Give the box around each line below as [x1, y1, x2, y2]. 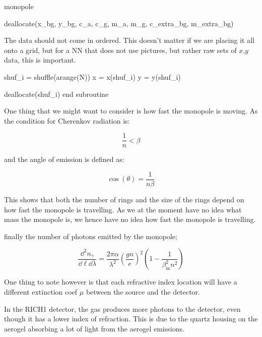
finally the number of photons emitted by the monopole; [4, 231, 177, 241]
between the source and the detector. [86, 287, 200, 297]
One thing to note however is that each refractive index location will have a [4, 276, 237, 287]
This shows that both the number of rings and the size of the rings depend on [4, 194, 244, 205]
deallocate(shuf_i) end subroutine [4, 88, 109, 99]
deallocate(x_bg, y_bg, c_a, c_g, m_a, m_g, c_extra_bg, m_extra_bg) [4, 18, 234, 28]
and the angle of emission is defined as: [4, 154, 124, 164]
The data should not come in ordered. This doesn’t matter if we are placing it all [4, 35, 254, 45]
